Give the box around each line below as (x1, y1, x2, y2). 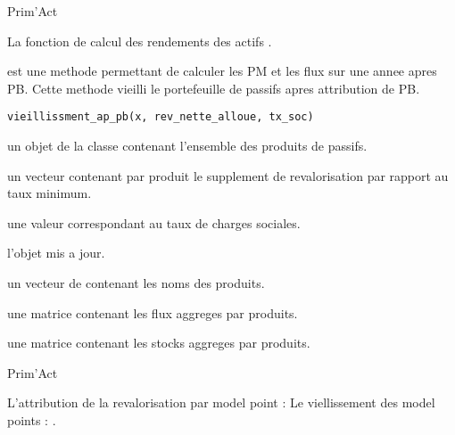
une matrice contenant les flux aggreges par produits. (7, 303, 298, 322)
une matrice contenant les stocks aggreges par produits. (7, 333, 310, 352)
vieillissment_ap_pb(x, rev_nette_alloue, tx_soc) (7, 111, 314, 124)
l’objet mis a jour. (7, 243, 105, 262)
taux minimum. (7, 184, 92, 202)
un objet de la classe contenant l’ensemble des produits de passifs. (7, 136, 368, 155)
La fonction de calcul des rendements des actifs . (7, 31, 272, 50)
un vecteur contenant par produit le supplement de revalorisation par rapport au (7, 166, 449, 185)
